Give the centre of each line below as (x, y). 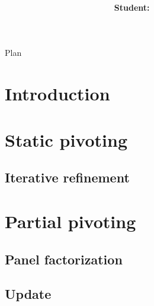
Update (28, 294)
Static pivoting (66, 139)
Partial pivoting (70, 221)
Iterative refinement (67, 177)
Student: (132, 7)
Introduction (57, 93)
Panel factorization (64, 259)
